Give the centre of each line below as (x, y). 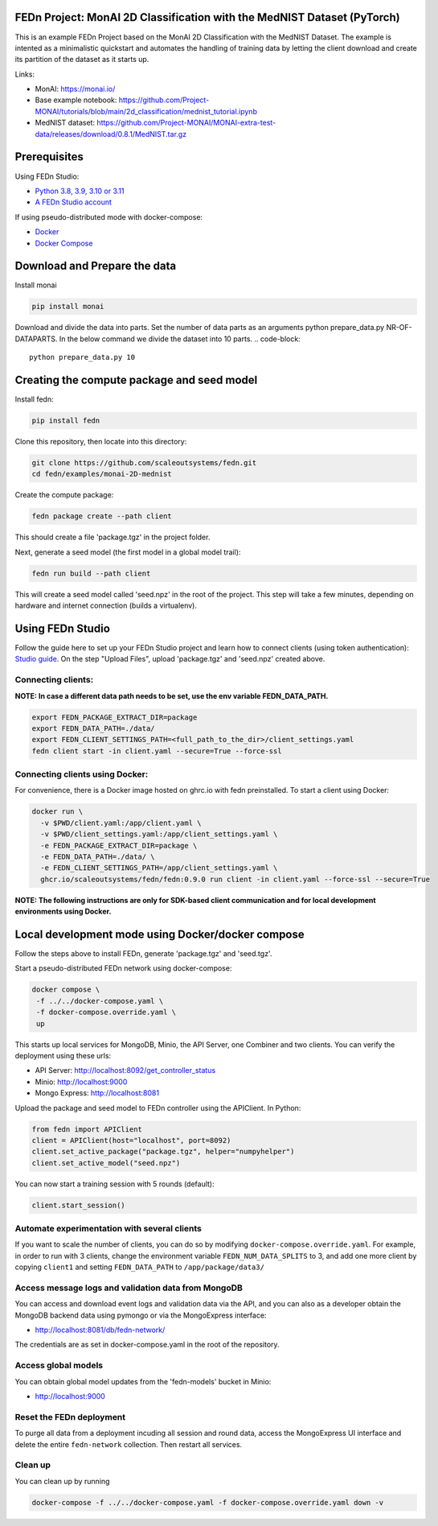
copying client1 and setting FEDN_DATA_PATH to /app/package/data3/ (140, 1267)
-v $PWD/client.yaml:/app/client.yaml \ (121, 823)
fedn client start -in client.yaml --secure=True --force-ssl (157, 751)
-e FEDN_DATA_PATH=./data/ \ (98, 856)
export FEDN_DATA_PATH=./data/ (94, 728)
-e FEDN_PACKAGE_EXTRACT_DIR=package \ (119, 845)
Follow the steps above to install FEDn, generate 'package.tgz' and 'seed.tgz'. (143, 954)
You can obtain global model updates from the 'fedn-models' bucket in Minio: (143, 1381)
